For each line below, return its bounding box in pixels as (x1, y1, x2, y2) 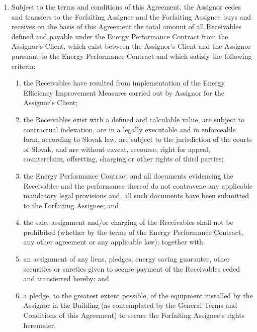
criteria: (11, 60, 36, 71)
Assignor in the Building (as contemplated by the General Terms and (23, 300, 237, 310)
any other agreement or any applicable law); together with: (23, 236, 205, 247)
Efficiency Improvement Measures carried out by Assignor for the (23, 87, 224, 98)
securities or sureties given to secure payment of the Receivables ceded (23, 263, 240, 274)
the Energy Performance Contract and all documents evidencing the (23, 170, 233, 181)
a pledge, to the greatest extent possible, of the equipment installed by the (23, 290, 253, 300)
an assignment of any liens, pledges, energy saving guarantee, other (23, 254, 230, 264)
